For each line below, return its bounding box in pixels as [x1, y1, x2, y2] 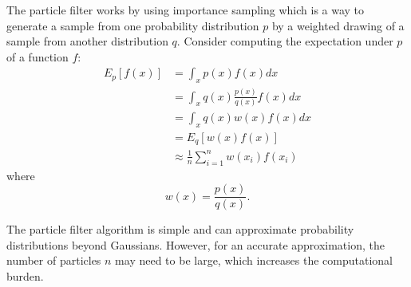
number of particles [6, 252, 101, 269]
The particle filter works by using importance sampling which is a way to [6, 2, 365, 18]
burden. [6, 267, 44, 284]
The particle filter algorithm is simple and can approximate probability [6, 221, 354, 238]
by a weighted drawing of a [271, 17, 405, 33]
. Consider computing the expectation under [176, 33, 393, 49]
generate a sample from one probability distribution [6, 17, 259, 33]
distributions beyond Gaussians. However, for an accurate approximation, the [6, 236, 385, 253]
